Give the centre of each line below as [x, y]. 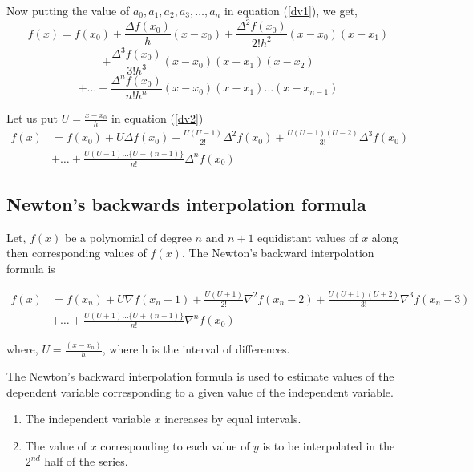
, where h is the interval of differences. [196, 349]
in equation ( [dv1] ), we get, [291, 10]
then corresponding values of [77, 253]
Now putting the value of [68, 10]
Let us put [32, 118]
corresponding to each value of [175, 445]
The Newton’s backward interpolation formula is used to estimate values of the [200, 376]
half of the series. [86, 461]
